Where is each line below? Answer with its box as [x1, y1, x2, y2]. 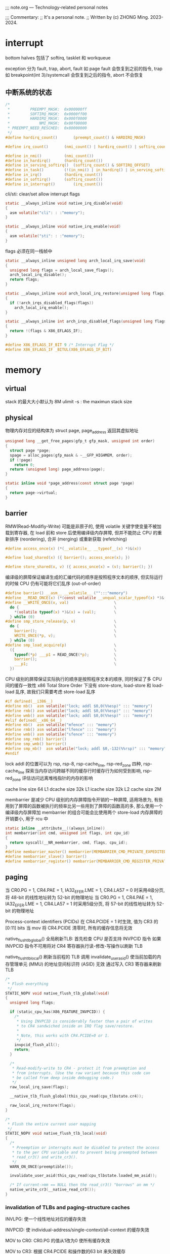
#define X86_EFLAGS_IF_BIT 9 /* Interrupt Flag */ [5, 342, 114, 347]
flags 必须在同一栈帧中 [5, 248, 53, 254]
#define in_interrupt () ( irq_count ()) [5, 181, 103, 187]
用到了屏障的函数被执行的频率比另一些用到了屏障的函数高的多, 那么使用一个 [5, 802, 163, 809]
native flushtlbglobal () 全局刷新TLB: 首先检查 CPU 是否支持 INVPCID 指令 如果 [5, 936, 161, 943]
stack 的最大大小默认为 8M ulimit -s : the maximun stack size [5, 398, 133, 404]
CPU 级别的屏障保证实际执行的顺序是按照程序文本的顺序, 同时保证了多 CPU [5, 676, 162, 682]
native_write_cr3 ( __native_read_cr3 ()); [10, 1187, 96, 1193]
